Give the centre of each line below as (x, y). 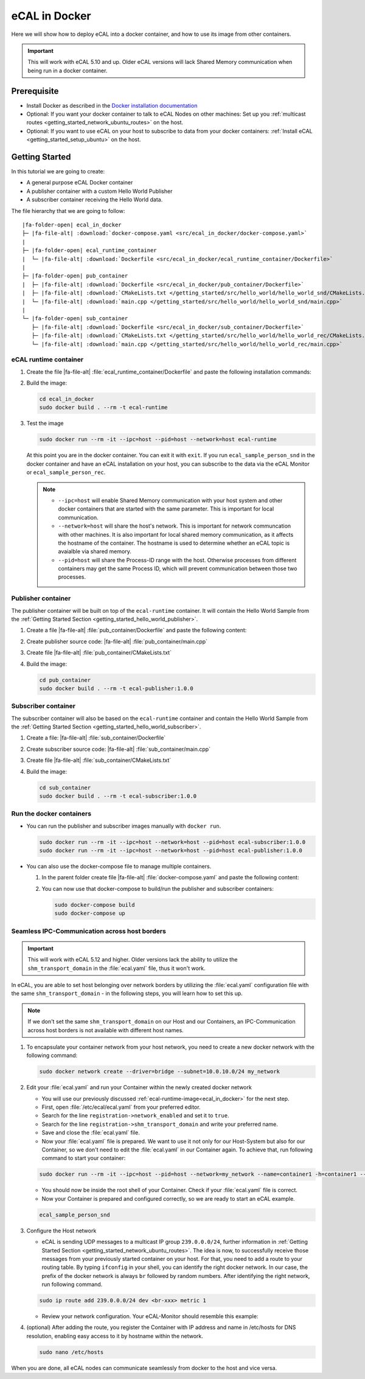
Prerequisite (35, 91)
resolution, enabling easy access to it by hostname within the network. (115, 1336)
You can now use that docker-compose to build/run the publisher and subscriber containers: (158, 888)
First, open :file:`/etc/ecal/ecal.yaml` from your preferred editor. (121, 1107)
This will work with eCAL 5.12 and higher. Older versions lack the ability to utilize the (133, 960)
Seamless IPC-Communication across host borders (89, 931)
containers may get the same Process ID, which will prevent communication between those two (178, 568)
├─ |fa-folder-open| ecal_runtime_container (90, 250)
